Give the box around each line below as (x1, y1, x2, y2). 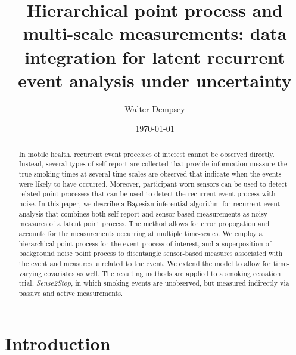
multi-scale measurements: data (23, 21, 287, 45)
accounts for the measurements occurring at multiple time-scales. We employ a (18, 228, 263, 238)
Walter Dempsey (124, 102, 185, 115)
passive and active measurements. (18, 288, 123, 298)
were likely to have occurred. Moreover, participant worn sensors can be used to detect (18, 178, 288, 189)
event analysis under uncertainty (18, 67, 292, 92)
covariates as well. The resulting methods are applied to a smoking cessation (44, 268, 281, 278)
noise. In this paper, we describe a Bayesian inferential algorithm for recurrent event (18, 198, 281, 208)
